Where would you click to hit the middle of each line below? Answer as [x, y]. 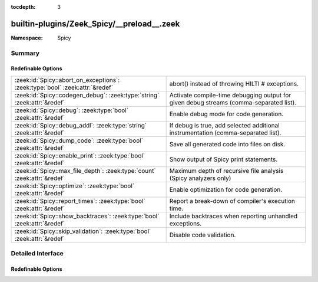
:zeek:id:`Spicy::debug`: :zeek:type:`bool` [72, 110]
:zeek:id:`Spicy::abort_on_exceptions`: [67, 80]
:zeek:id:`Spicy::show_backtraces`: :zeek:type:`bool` [87, 216]
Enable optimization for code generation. [226, 189]
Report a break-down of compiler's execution [232, 201]
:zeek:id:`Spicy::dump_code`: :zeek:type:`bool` [79, 140]
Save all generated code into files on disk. [227, 144]
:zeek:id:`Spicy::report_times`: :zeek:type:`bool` [80, 201]
